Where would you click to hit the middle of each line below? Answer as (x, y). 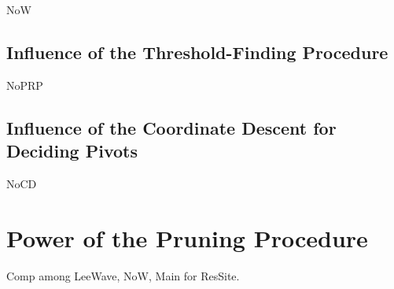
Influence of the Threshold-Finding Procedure (197, 52)
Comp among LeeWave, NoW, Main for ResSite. (123, 275)
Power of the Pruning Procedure (187, 237)
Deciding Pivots (72, 151)
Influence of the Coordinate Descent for (171, 127)
